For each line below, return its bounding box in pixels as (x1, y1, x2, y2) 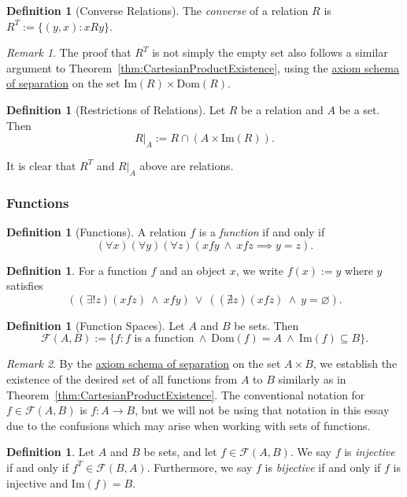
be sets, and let (143, 443, 217, 460)
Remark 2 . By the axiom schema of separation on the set (6, 355, 281, 372)
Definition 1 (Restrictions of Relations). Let (6, 101, 226, 117)
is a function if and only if (198, 223, 325, 239)
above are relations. (139, 157, 234, 173)
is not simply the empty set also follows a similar (152, 44, 388, 61)
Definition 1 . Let (6, 443, 95, 460)
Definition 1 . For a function (6, 261, 147, 278)
